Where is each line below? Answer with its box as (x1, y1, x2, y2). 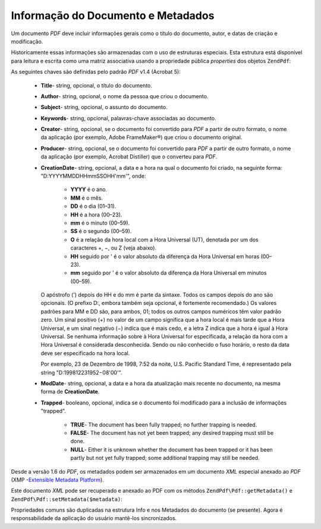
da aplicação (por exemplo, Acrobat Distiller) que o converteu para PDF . (40, 153, 218, 160)
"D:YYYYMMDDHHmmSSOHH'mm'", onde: (40, 173, 146, 180)
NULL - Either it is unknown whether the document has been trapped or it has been (70, 446, 273, 453)
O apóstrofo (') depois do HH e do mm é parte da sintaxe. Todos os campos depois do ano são (40, 291, 273, 298)
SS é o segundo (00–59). (70, 228, 132, 235)
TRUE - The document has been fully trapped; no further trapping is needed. (70, 421, 257, 428)
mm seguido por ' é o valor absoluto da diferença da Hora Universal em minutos (70, 269, 267, 276)
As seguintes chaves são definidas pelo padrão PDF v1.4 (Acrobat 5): (11, 69, 181, 76)
